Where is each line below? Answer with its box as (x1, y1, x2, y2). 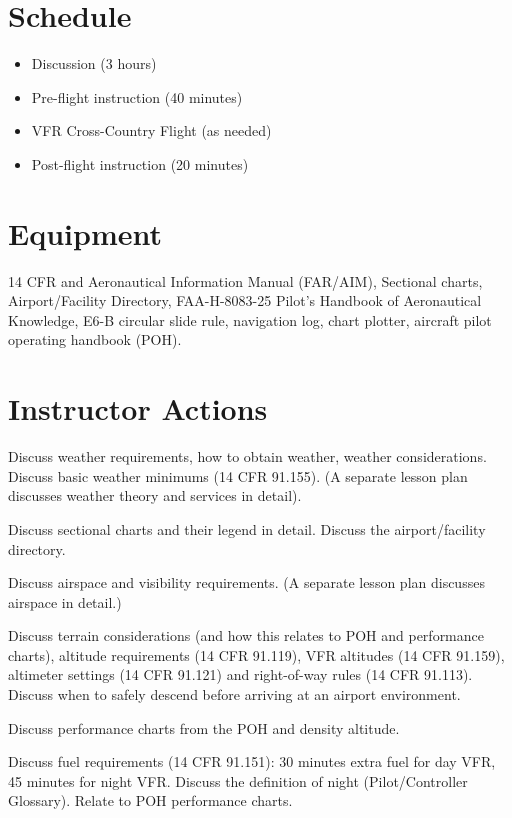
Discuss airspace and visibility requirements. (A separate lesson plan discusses (8, 572, 485, 593)
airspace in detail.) (8, 591, 122, 612)
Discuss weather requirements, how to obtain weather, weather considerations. (8, 446, 487, 467)
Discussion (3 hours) (31, 53, 157, 74)
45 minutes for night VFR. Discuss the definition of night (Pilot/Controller (8, 770, 468, 791)
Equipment (8, 212, 162, 253)
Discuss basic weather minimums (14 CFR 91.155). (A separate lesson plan (8, 465, 468, 486)
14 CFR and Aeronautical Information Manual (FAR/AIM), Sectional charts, (8, 270, 483, 291)
